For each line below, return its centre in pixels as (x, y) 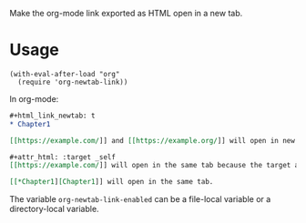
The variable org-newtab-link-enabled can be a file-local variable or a (140, 199)
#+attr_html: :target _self (63, 157)
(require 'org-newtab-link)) (73, 82)
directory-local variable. (54, 209)
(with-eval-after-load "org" (65, 74)
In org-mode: (34, 98)
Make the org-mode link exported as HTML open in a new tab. (126, 13)
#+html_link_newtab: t (52, 116)
